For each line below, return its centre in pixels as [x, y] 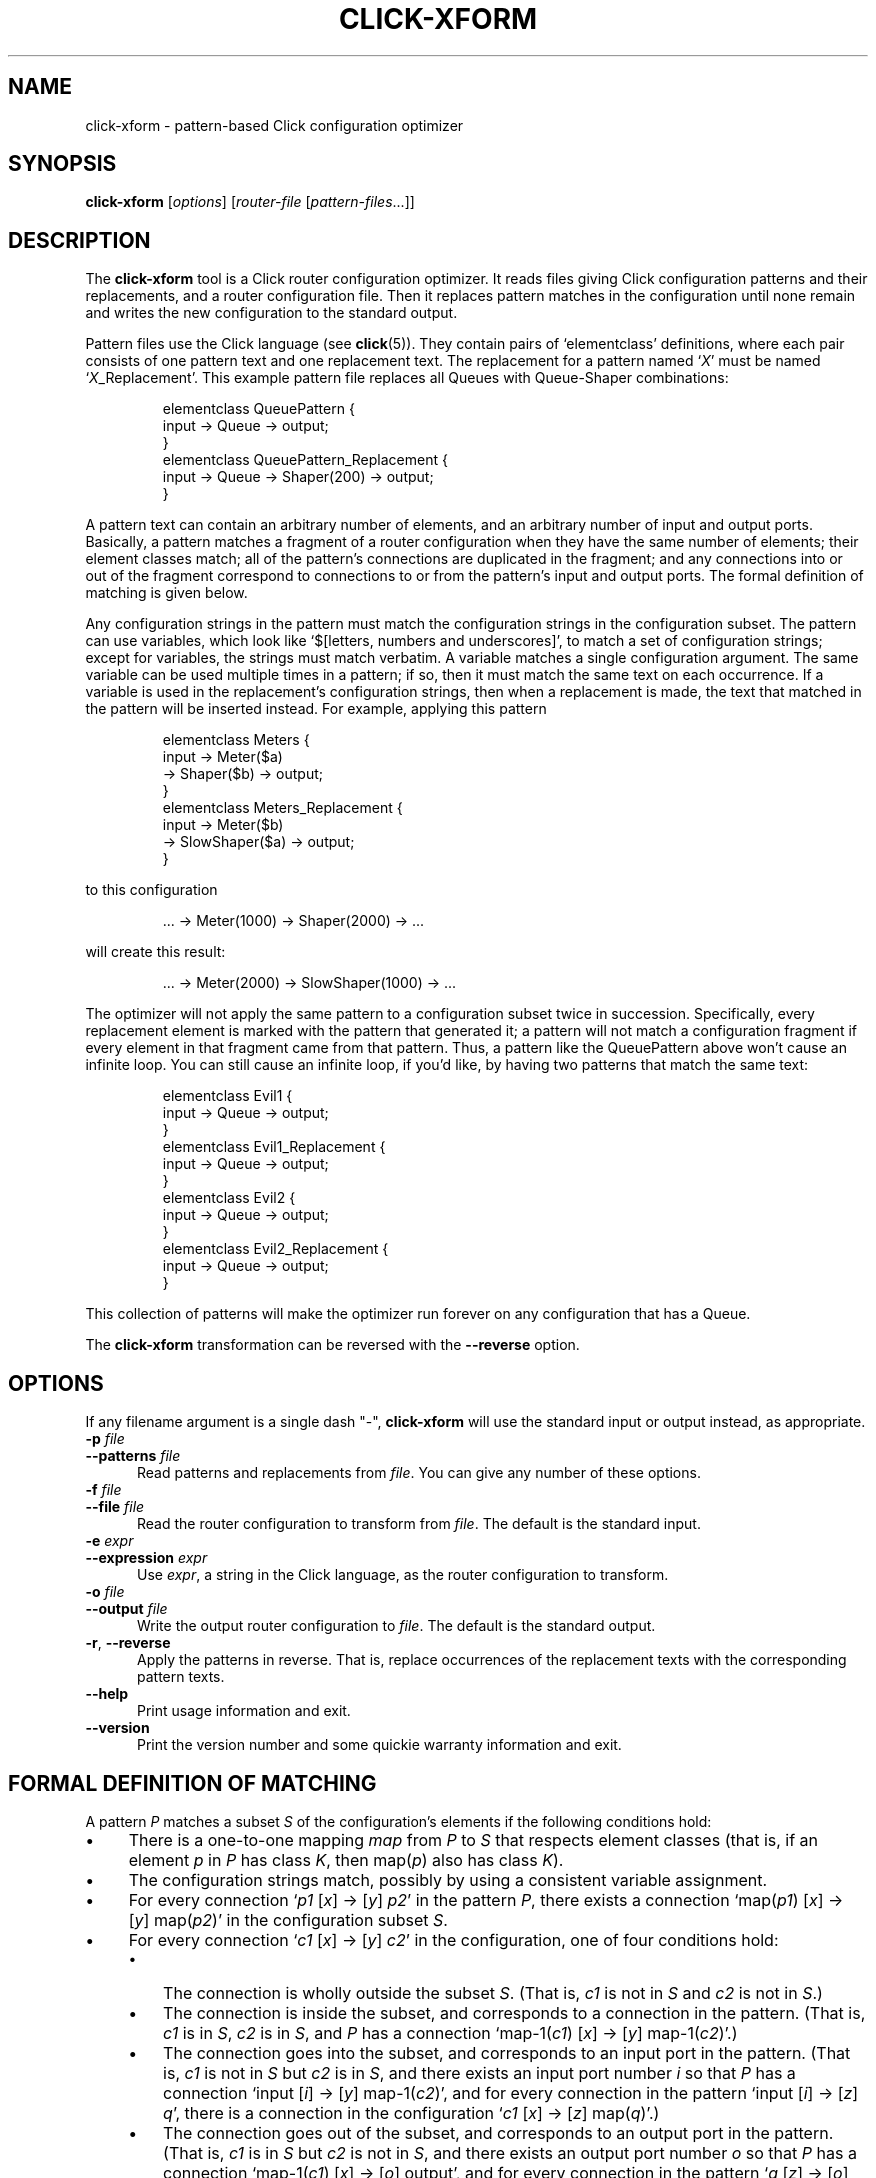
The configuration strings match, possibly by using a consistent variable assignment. [448, 1879]
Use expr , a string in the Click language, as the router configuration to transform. [403, 1575]
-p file [105, 1439]
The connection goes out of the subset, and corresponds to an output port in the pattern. [498, 2132]
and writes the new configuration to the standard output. [271, 313]
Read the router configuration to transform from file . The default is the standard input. [419, 1524]
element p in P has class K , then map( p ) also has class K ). [346, 1859]
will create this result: [155, 952]
